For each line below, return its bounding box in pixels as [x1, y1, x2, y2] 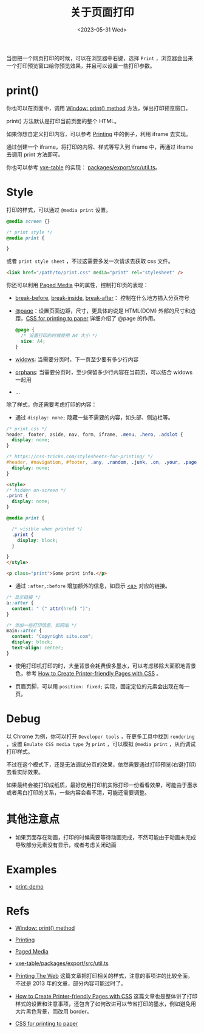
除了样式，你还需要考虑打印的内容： [6, 401, 97, 408]
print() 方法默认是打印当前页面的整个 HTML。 [6, 117, 120, 124]
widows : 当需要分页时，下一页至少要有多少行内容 [15, 356, 139, 363]
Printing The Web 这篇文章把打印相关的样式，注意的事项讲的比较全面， [15, 972, 193, 979]
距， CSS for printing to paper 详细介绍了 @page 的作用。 [15, 315, 159, 322]
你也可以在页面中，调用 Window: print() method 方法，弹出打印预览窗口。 [6, 104, 191, 112]
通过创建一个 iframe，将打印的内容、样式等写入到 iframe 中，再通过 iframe [6, 143, 194, 151]
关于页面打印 [69, 5, 134, 19]
